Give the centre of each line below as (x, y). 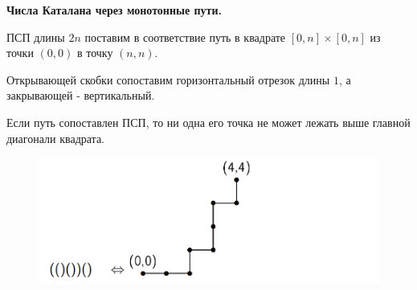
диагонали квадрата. (56, 138)
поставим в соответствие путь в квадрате (185, 37)
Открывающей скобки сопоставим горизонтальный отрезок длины (168, 79)
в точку (95, 53)
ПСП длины (36, 37)
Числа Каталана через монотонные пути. (114, 10)
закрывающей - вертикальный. (81, 95)
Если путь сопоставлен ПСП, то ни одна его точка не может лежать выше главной (208, 122)
